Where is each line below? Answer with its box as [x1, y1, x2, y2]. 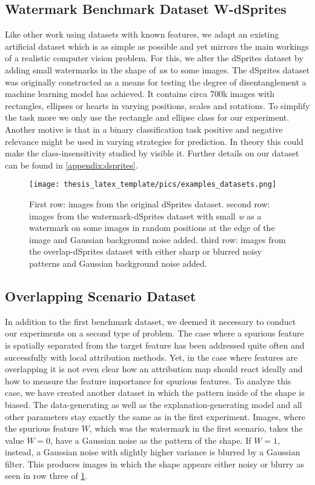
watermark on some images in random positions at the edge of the [29, 221, 275, 234]
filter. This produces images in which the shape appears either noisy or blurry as [5, 457, 304, 470]
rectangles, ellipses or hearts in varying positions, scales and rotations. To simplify [5, 99, 310, 112]
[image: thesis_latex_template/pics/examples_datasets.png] [29, 180, 277, 189]
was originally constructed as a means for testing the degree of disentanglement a [5, 75, 307, 88]
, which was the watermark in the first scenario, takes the [89, 422, 303, 435]
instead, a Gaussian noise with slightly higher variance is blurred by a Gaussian [5, 446, 300, 458]
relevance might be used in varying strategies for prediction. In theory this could [5, 135, 303, 147]
